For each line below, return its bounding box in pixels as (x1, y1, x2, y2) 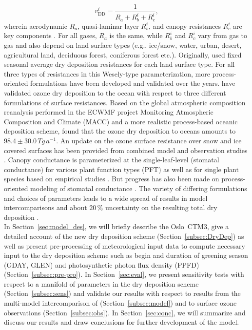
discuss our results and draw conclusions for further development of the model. (4, 317, 239, 327)
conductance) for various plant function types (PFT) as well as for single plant (4, 164, 239, 174)
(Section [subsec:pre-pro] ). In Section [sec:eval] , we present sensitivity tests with (4, 269, 244, 279)
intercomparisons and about (4, 202, 87, 213)
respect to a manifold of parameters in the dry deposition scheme (4, 278, 199, 289)
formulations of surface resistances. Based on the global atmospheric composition (4, 97, 246, 107)
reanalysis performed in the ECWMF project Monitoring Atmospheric (4, 107, 213, 117)
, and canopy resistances (148, 20, 221, 31)
